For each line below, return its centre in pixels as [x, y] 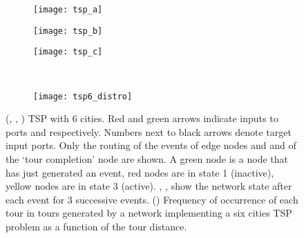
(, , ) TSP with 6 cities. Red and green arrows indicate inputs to [142, 118]
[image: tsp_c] [68, 52]
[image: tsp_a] [68, 10]
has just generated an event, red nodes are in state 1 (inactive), [140, 172]
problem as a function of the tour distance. [96, 226]
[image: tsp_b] [68, 31]
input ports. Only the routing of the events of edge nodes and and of [151, 145]
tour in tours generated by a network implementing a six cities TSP [149, 213]
